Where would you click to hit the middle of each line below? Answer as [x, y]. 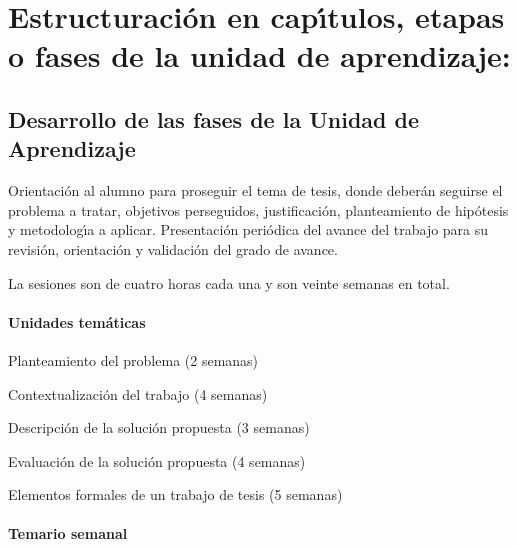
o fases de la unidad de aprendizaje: [259, 55]
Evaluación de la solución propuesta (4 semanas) [157, 460]
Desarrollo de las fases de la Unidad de [214, 118]
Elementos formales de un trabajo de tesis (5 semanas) [175, 494]
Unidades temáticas [77, 321]
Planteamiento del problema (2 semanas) [133, 359]
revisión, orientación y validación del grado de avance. [173, 248]
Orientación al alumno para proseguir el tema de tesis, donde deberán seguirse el [255, 190]
